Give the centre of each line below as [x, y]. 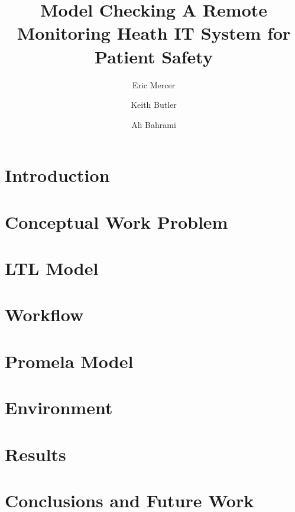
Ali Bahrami [154, 124]
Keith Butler [154, 105]
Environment [59, 407]
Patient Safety [154, 56]
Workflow [44, 314]
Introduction [57, 175]
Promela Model [69, 361]
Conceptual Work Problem [116, 221]
